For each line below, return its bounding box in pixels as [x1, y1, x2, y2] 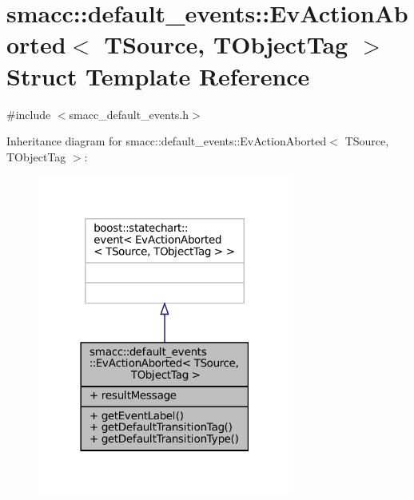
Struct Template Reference [6, 59, 310, 92]
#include [6, 105, 51, 122]
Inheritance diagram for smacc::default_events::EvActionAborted [6, 133, 327, 149]
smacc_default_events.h [69, 105, 189, 122]
